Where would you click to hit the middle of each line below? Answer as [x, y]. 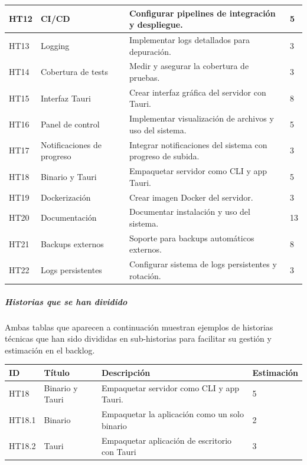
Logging [55, 45]
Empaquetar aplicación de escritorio [166, 440]
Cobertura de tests [74, 72]
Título [57, 372]
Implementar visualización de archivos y [201, 118]
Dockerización [66, 197]
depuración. [150, 51]
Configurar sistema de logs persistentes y [203, 264]
